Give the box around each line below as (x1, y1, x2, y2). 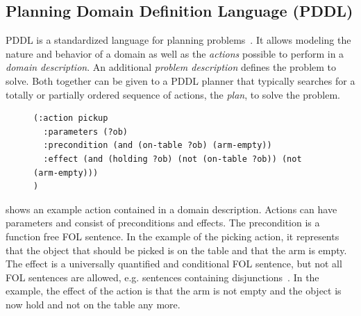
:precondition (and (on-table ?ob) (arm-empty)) (43, 140, 272, 151)
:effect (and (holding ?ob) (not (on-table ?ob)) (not (43, 153, 302, 164)
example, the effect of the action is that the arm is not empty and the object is (6, 283, 342, 298)
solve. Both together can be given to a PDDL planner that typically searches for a (6, 73, 355, 88)
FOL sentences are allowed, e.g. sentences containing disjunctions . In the (6, 269, 319, 284)
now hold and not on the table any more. (6, 297, 180, 311)
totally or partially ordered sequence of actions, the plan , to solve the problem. (6, 87, 340, 101)
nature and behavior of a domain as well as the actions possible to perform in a (6, 46, 344, 60)
